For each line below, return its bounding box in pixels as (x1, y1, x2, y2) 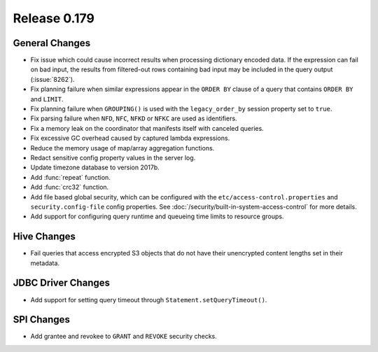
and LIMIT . (30, 94, 64, 103)
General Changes (13, 37, 91, 49)
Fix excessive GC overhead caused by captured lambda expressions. (30, 134, 230, 143)
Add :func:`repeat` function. (30, 173, 111, 181)
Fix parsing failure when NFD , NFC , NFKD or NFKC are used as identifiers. (30, 114, 237, 122)
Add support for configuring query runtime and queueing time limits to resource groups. (30, 212, 284, 220)
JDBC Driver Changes (13, 277, 111, 289)
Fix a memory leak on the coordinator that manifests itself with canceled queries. (30, 124, 264, 132)
